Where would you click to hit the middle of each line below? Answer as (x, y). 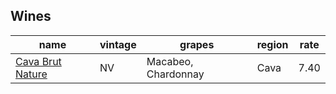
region (272, 44)
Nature (31, 74)
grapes (197, 44)
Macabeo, (170, 61)
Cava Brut (38, 61)
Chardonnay (175, 74)
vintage (118, 44)
